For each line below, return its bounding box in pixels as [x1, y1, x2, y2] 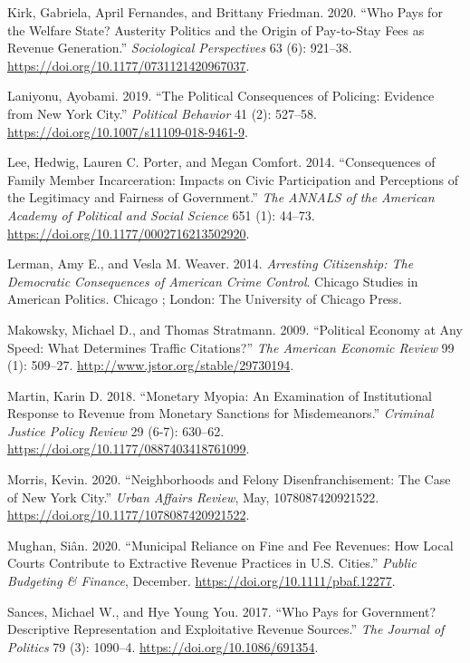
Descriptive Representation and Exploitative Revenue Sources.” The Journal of [7, 619, 445, 639]
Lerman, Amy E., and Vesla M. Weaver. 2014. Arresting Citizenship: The [7, 254, 414, 273]
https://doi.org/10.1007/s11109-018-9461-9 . [7, 122, 248, 141]
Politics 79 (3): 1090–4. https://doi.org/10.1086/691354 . [7, 637, 319, 656]
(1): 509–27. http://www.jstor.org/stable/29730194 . [7, 356, 294, 375]
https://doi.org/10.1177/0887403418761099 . [7, 439, 250, 458]
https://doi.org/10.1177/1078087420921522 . [7, 505, 250, 524]
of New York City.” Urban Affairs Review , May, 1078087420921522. [7, 487, 379, 506]
